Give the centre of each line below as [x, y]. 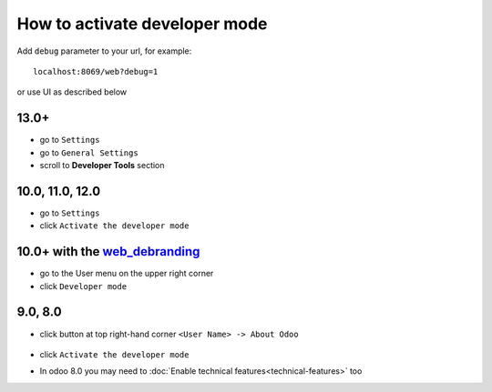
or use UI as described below [72, 92]
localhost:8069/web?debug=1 [96, 71]
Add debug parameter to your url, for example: [104, 51]
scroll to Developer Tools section [102, 166]
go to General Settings [89, 152]
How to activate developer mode [142, 24]
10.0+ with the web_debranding [108, 251]
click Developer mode [83, 286]
